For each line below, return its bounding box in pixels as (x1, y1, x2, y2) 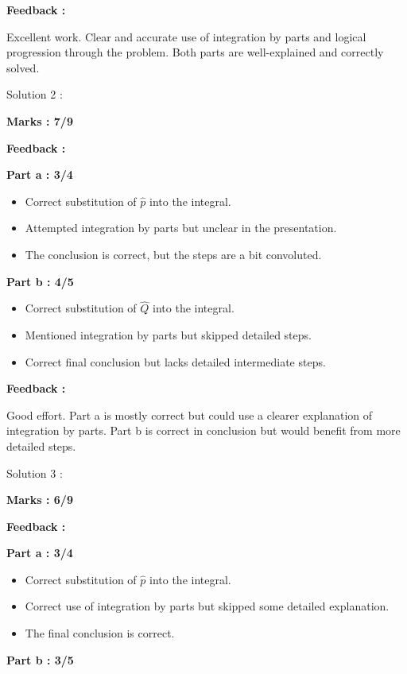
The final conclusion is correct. (25, 625, 175, 641)
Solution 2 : (6, 86, 63, 103)
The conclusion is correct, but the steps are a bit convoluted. (25, 246, 322, 262)
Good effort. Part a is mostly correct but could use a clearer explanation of (6, 406, 373, 423)
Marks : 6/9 (6, 491, 73, 508)
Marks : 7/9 (6, 112, 73, 129)
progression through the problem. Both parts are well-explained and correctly (6, 44, 384, 60)
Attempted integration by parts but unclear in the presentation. (25, 219, 337, 236)
